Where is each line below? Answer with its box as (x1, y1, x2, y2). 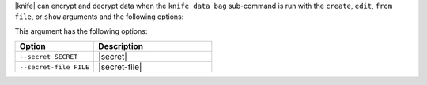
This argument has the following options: (14, 26, 148, 35)
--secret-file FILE (19, 63, 90, 71)
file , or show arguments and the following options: (14, 12, 184, 21)
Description (98, 41, 144, 52)
